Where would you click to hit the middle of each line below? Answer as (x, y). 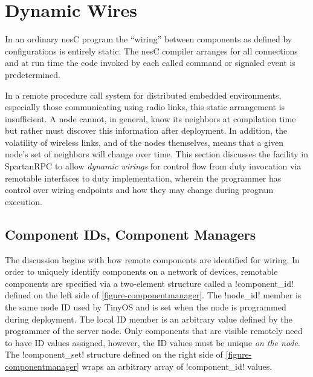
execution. (24, 201)
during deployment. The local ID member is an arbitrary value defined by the (149, 319)
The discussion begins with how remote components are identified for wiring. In (152, 259)
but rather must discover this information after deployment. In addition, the (146, 130)
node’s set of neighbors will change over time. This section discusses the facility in (156, 154)
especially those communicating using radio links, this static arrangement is (145, 107)
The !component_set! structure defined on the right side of (114, 354)
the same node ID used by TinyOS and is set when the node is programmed (146, 307)
